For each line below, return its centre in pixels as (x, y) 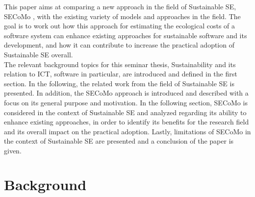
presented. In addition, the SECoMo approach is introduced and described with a (126, 93)
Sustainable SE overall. (38, 54)
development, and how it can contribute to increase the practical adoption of (119, 45)
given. (13, 150)
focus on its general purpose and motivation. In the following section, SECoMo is (126, 102)
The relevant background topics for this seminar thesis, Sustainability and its (120, 64)
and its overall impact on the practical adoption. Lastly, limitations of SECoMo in (127, 131)
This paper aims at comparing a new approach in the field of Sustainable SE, (120, 6)
